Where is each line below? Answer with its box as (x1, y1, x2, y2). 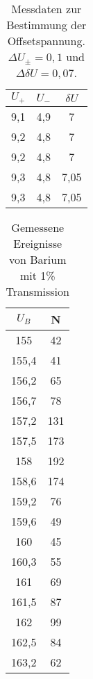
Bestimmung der (6, 17, 87, 33)
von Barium (8, 251, 67, 267)
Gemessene (11, 219, 65, 235)
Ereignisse (13, 235, 62, 251)
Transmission (6, 283, 69, 299)
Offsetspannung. (7, 33, 85, 49)
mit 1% (19, 267, 56, 283)
